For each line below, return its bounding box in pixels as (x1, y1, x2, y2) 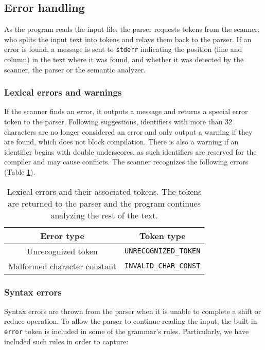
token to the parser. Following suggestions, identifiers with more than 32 (4, 116, 233, 127)
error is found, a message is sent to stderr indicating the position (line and (4, 44, 242, 54)
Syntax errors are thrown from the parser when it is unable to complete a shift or (4, 305, 261, 316)
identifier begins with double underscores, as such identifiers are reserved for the (4, 146, 257, 157)
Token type (139, 229, 186, 242)
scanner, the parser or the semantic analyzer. (4, 64, 146, 75)
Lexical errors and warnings (4, 86, 122, 99)
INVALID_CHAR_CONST (125, 262, 201, 270)
